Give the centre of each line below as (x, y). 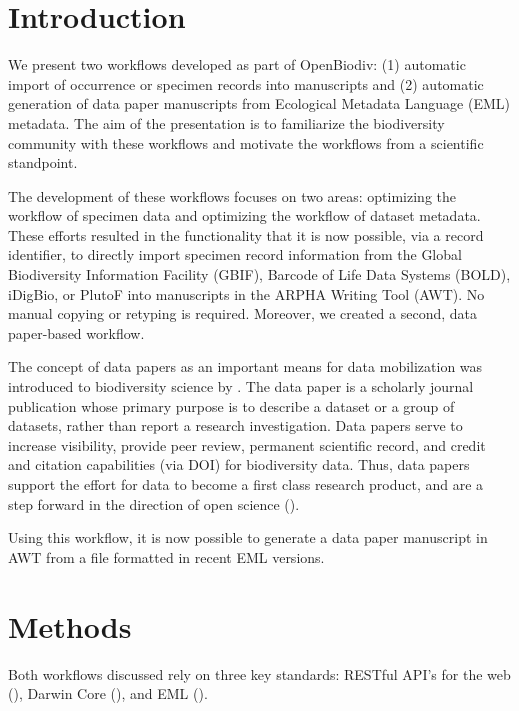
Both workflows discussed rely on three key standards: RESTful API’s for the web (259, 673)
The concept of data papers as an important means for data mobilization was (245, 366)
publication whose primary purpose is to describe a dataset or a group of (231, 405)
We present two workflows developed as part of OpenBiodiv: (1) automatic (237, 64)
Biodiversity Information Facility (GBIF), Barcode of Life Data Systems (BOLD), (259, 274)
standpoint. (43, 162)
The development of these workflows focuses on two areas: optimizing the (232, 195)
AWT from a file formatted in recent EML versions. (166, 556)
